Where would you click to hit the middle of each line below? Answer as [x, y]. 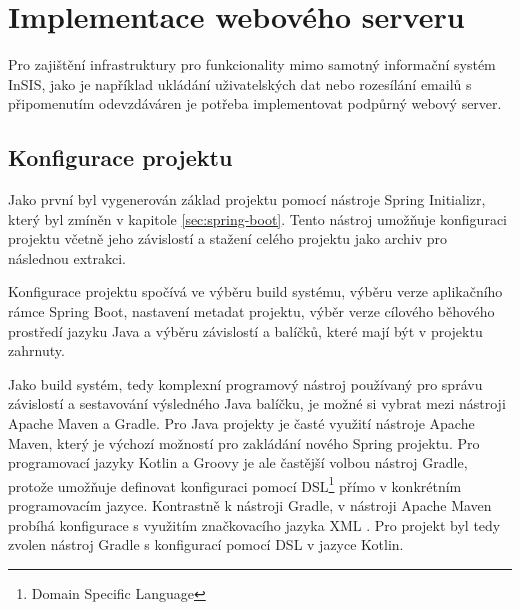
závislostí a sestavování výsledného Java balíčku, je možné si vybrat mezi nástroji [257, 403]
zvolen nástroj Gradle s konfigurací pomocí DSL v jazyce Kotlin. [206, 544]
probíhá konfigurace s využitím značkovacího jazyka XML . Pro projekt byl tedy [254, 524]
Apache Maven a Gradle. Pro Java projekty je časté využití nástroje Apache [241, 423]
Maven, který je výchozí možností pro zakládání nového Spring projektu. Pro [244, 442]
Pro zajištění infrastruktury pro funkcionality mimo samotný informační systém [252, 64]
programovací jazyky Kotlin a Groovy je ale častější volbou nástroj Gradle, [238, 462]
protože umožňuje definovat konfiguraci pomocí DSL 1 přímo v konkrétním [235, 484]
